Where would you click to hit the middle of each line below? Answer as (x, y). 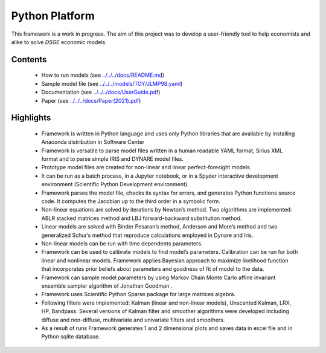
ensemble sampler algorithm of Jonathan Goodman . (107, 286)
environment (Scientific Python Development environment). (115, 184)
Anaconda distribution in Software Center (93, 142)
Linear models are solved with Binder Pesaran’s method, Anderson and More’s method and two (159, 227)
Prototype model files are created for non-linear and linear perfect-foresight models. (146, 167)
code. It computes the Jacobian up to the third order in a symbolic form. (131, 201)
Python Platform (53, 16)
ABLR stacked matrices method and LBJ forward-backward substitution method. (142, 218)
